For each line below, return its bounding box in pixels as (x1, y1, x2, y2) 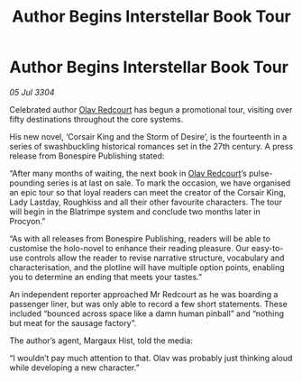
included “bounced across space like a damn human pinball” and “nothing (9, 308, 285, 319)
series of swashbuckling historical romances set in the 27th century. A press (9, 141, 294, 151)
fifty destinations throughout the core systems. (9, 114, 184, 124)
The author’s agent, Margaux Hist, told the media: (9, 335, 194, 346)
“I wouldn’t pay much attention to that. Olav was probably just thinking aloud (9, 352, 293, 363)
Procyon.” (9, 215, 46, 226)
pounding (9, 177, 45, 188)
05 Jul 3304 (9, 86, 55, 97)
